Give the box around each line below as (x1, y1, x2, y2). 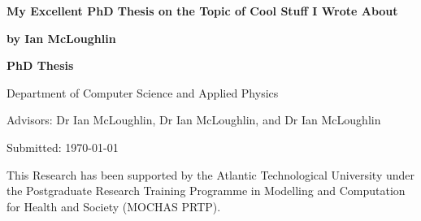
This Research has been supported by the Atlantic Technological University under (7, 166, 415, 183)
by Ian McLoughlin (7, 29, 116, 46)
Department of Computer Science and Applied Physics (7, 84, 279, 101)
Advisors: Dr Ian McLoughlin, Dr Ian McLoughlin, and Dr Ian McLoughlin (7, 111, 381, 128)
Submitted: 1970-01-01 (7, 138, 119, 155)
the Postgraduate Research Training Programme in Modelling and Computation (7, 182, 406, 199)
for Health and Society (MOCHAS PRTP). (7, 197, 221, 214)
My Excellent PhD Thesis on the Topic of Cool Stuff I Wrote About (7, 2, 398, 19)
